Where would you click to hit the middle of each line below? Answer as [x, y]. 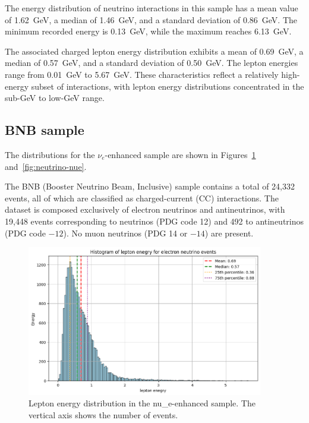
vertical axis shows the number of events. [103, 414]
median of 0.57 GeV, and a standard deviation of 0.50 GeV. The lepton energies [152, 63]
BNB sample [45, 130]
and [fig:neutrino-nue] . [46, 166]
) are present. [229, 233]
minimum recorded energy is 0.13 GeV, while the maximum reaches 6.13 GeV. [148, 31]
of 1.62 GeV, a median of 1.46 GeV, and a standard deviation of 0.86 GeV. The [151, 19]
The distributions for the [50, 154]
